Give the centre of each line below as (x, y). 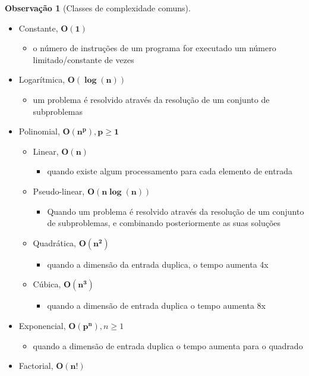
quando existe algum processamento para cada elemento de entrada (170, 171)
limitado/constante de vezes (83, 59)
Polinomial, (39, 131)
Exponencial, (42, 325)
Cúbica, (47, 284)
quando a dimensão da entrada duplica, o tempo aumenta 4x (158, 264)
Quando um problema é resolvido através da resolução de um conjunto (176, 211)
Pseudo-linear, (59, 191)
